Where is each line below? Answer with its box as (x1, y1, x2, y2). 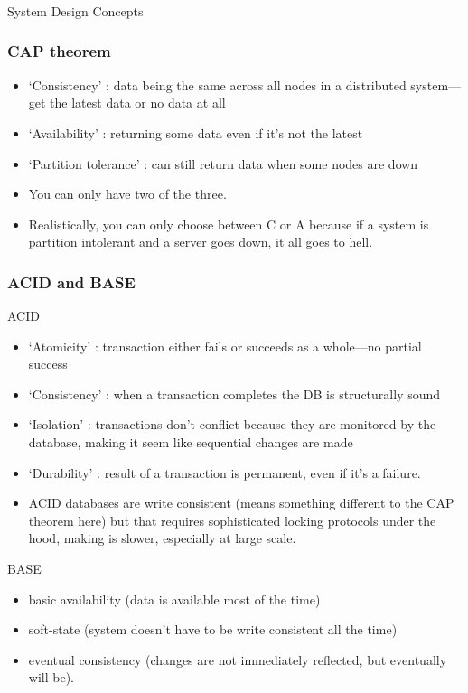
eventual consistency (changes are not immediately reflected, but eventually (28, 650, 447, 669)
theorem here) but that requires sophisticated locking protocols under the (28, 510, 436, 529)
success (28, 354, 68, 373)
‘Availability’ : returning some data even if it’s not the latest (28, 123, 363, 142)
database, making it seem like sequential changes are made (28, 433, 353, 452)
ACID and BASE (7, 270, 136, 293)
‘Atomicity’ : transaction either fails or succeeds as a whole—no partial (28, 336, 422, 355)
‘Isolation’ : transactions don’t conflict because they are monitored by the (28, 415, 436, 434)
